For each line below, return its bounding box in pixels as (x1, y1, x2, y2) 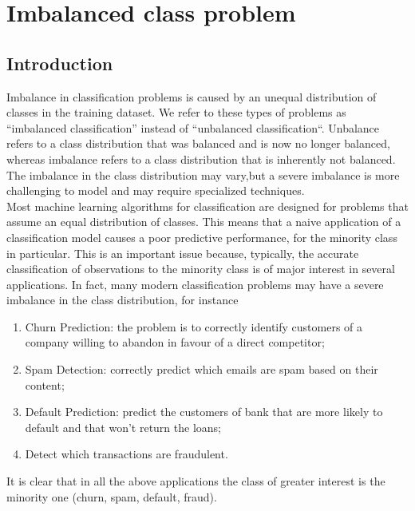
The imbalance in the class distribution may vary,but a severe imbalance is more (6, 166, 400, 183)
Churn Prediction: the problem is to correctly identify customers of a (25, 318, 363, 335)
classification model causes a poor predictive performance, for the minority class (6, 228, 397, 245)
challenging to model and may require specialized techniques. (6, 182, 305, 199)
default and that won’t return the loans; (25, 418, 221, 435)
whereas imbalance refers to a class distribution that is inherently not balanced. (6, 150, 396, 167)
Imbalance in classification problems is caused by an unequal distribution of (6, 88, 377, 105)
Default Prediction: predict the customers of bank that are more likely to (25, 403, 383, 420)
